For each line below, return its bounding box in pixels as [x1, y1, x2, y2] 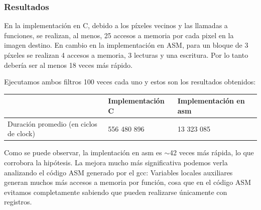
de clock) [8, 128, 35, 139]
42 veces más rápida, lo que [170, 147, 254, 158]
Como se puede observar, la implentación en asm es [4, 147, 162, 158]
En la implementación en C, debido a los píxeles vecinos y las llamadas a [4, 20, 228, 31]
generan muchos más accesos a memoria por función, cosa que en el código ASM [4, 177, 251, 187]
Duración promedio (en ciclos [8, 118, 97, 129]
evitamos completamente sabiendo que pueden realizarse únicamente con [4, 186, 227, 197]
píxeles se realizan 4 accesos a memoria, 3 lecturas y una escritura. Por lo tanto [4, 50, 248, 60]
